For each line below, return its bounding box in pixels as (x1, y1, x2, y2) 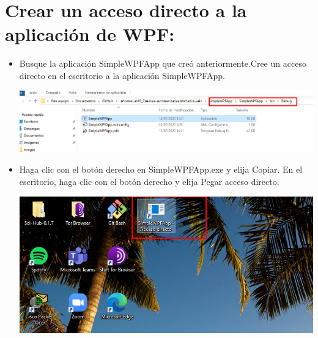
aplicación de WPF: (5, 21, 175, 47)
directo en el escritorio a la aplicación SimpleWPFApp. (19, 69, 226, 81)
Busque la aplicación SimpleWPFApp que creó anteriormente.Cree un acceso (19, 57, 306, 70)
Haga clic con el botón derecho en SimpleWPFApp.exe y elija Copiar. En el (19, 163, 303, 176)
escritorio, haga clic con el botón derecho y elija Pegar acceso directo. (19, 175, 279, 187)
